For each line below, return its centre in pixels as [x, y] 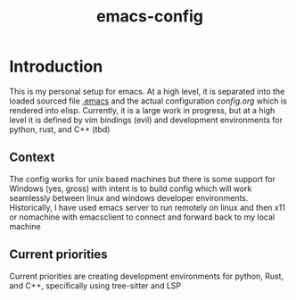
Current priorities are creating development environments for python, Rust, [146, 276]
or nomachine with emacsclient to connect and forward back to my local [142, 217]
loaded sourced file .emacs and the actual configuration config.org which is [148, 101]
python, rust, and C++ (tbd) [60, 129]
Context [32, 158]
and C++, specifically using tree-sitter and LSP [95, 285]
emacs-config [150, 17]
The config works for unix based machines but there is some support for [143, 179]
